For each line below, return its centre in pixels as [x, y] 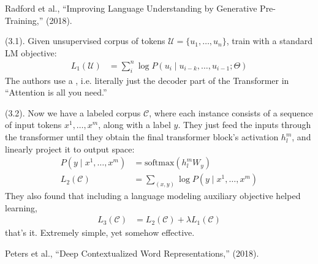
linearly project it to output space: [70, 149]
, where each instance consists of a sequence [231, 112]
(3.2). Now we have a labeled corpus [73, 112]
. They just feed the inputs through [244, 125]
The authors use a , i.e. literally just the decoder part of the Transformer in [147, 80]
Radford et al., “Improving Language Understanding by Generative [131, 8]
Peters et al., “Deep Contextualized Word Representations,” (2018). [132, 253]
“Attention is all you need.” [56, 92]
